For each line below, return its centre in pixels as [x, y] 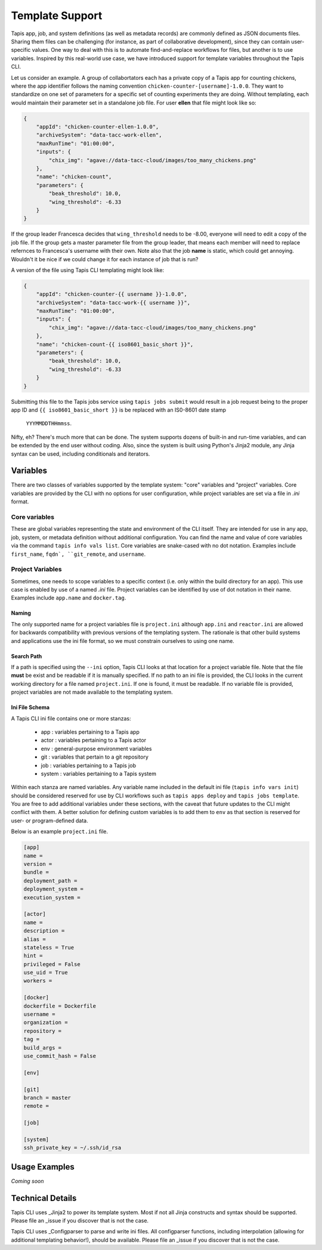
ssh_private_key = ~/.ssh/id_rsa [72, 1148]
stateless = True [49, 947]
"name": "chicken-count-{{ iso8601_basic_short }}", [115, 344]
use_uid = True [46, 973]
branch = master [47, 1098]
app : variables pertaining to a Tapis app [90, 732]
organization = [46, 1022]
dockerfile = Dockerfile [60, 1006]
